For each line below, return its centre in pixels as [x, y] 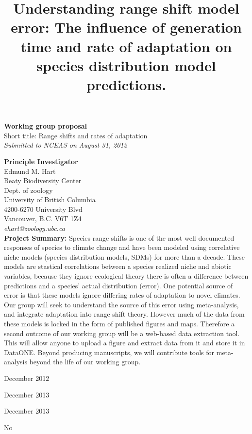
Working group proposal [46, 126]
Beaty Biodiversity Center [43, 180]
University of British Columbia [50, 199]
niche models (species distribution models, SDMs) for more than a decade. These [124, 256]
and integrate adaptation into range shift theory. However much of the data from [124, 314]
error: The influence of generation [126, 27]
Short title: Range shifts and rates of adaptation [76, 135]
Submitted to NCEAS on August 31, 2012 [66, 145]
